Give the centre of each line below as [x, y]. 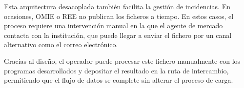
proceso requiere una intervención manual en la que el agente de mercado [113, 26]
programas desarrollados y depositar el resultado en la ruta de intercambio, [116, 70]
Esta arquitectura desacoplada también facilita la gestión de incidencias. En [117, 6]
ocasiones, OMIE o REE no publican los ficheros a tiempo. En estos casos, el [119, 16]
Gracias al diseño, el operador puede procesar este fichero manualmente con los [122, 61]
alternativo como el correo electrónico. [61, 44]
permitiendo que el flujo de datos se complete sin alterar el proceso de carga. [119, 80]
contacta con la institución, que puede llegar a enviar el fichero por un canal [118, 35]
